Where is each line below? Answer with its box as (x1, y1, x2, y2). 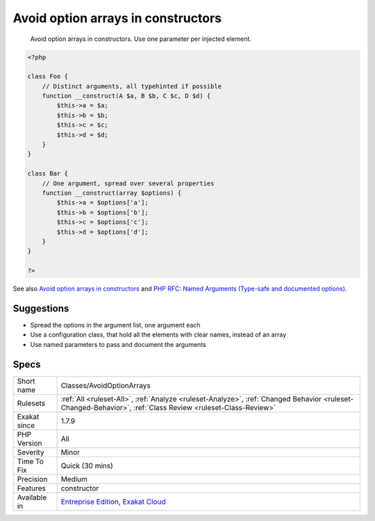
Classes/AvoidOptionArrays (60, 380, 151, 390)
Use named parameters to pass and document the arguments (30, 340, 206, 348)
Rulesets (17, 398, 45, 408)
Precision (17, 474, 48, 484)
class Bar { (27, 170, 69, 178)
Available (17, 493, 47, 502)
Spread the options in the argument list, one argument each (30, 321, 201, 330)
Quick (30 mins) (60, 461, 114, 470)
